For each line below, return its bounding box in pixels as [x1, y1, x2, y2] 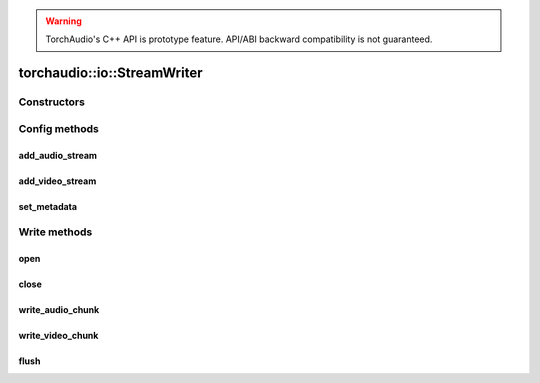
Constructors [18, 95, 85, 109]
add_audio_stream [18, 149, 98, 161]
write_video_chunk [18, 330, 99, 342]
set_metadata [18, 200, 78, 212]
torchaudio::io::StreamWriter [18, 65, 203, 82]
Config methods [18, 121, 100, 135]
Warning [45, 15, 82, 27]
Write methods [18, 225, 93, 239]
